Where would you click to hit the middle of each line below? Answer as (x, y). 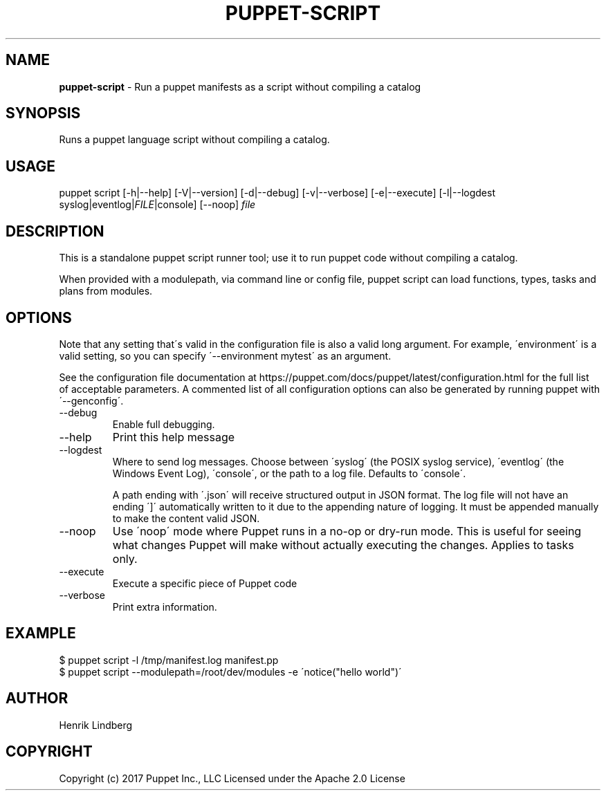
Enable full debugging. (164, 424)
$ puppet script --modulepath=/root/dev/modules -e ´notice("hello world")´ (230, 672)
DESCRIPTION (55, 231)
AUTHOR (37, 698)
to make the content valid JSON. (186, 518)
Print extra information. (165, 607)
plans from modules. (106, 291)
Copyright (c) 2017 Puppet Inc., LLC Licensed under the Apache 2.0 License (232, 778)
